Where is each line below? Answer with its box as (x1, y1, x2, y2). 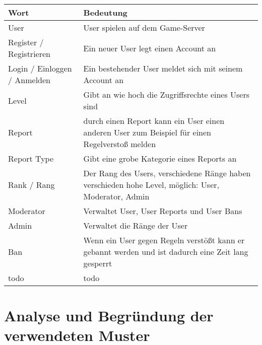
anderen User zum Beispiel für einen (83, 126, 212, 138)
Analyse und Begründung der (4, 305, 214, 326)
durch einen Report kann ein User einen (83, 115, 225, 126)
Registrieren (8, 48, 50, 59)
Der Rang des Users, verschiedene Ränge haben (83, 167, 251, 179)
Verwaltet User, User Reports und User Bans (83, 205, 242, 217)
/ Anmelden (8, 74, 51, 86)
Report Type (8, 153, 54, 164)
